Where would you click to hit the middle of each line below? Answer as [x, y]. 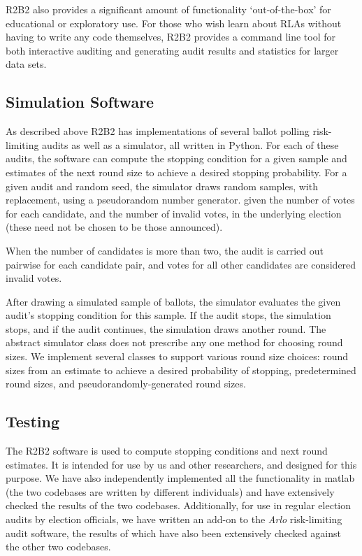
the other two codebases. [58, 547]
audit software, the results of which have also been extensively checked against [173, 533]
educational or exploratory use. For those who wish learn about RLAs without [174, 23]
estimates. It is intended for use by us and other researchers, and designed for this [181, 464]
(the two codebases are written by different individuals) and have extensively [170, 491]
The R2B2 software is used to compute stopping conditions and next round [167, 451]
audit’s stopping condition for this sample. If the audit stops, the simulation [168, 315]
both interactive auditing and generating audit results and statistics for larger [172, 50]
